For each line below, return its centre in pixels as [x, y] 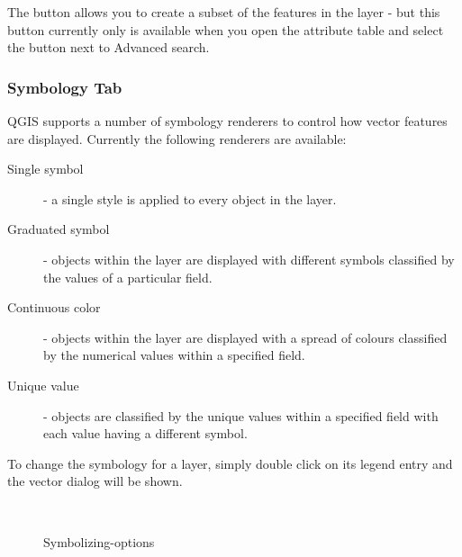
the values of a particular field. [128, 277]
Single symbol [45, 169]
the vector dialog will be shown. [95, 481]
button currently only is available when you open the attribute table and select [226, 29]
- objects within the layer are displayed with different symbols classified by [249, 259]
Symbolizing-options [99, 541]
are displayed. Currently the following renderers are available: [177, 138]
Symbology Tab [65, 87]
